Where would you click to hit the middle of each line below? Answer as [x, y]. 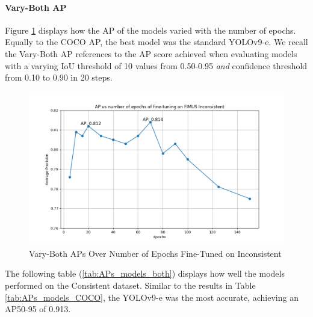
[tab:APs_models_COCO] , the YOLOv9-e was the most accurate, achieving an [152, 297]
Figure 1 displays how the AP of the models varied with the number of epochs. [150, 30]
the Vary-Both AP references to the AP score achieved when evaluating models [151, 53]
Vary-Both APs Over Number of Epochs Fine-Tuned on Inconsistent [155, 253]
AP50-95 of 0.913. [38, 309]
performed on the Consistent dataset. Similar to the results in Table [130, 285]
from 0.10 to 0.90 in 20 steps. [59, 77]
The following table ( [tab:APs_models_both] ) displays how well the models [145, 273]
